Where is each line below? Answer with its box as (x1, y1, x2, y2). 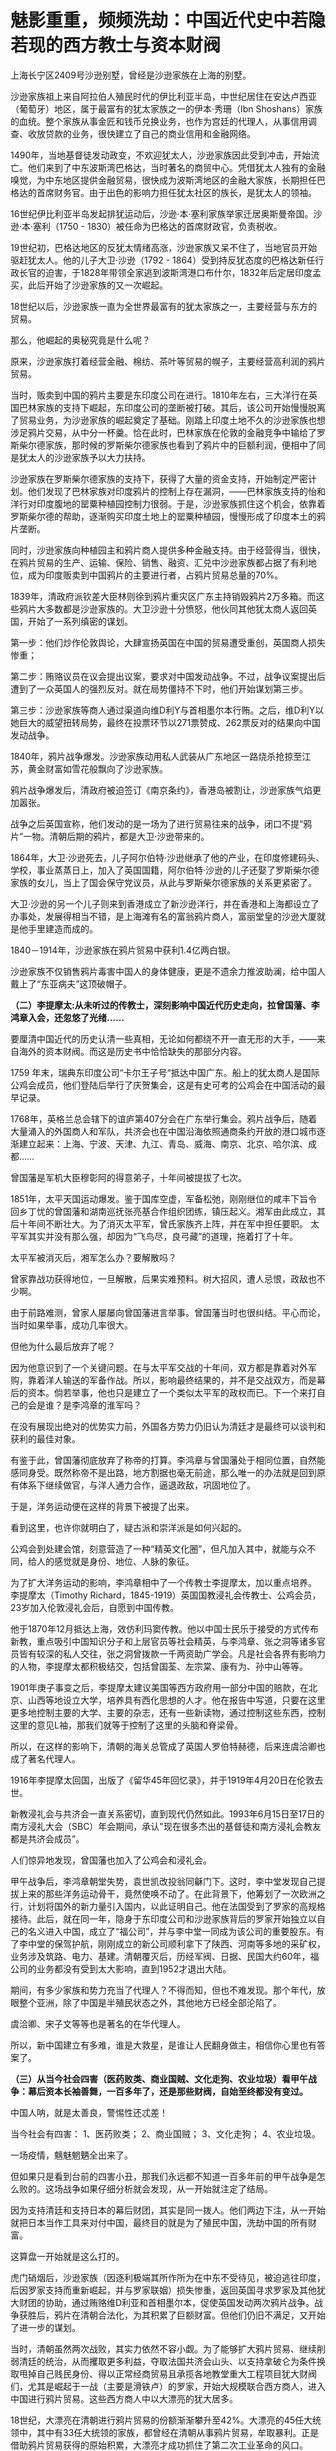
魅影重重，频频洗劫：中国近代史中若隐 (10, 9, 327, 32)
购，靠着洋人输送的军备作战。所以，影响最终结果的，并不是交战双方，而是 (10, 1374, 317, 1386)
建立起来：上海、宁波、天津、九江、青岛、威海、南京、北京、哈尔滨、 (18, 1137, 308, 1150)
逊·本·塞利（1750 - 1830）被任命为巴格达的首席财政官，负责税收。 (10, 220, 283, 232)
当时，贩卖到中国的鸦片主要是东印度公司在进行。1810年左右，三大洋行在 (10, 389, 309, 401)
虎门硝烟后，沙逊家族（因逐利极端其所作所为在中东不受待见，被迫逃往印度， (10, 2271, 326, 2283)
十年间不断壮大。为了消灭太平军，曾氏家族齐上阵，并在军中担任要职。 (18, 1217, 308, 1230)
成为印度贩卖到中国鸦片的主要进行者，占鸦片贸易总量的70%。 (27, 569, 284, 581)
